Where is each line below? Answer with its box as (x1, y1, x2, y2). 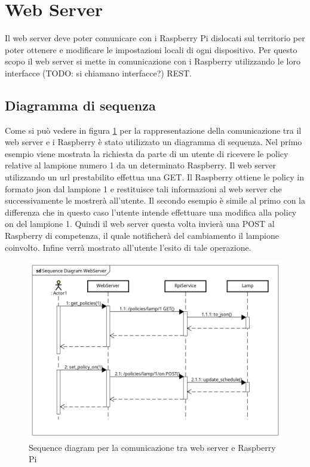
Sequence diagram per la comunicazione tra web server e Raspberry (29, 441, 276, 453)
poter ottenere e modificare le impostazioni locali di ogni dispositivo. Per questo (5, 43, 297, 56)
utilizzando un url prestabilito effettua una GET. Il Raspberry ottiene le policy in (5, 171, 304, 183)
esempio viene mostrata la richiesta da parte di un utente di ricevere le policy (5, 147, 288, 159)
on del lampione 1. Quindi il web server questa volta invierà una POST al (5, 217, 275, 230)
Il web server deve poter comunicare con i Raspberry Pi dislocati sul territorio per (5, 32, 305, 44)
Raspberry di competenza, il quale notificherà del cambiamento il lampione (5, 229, 279, 242)
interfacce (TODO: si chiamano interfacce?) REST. (5, 66, 192, 79)
